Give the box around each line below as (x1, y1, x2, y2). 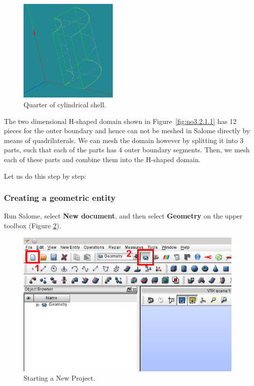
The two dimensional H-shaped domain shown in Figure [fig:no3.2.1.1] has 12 (4, 116, 237, 126)
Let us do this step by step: (4, 170, 86, 181)
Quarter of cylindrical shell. (24, 99, 106, 110)
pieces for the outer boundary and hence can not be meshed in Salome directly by (4, 125, 250, 136)
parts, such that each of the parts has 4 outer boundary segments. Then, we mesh (4, 145, 250, 155)
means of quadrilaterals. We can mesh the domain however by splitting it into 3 (4, 135, 244, 145)
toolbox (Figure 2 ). (4, 220, 61, 230)
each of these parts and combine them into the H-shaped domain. (4, 154, 201, 164)
